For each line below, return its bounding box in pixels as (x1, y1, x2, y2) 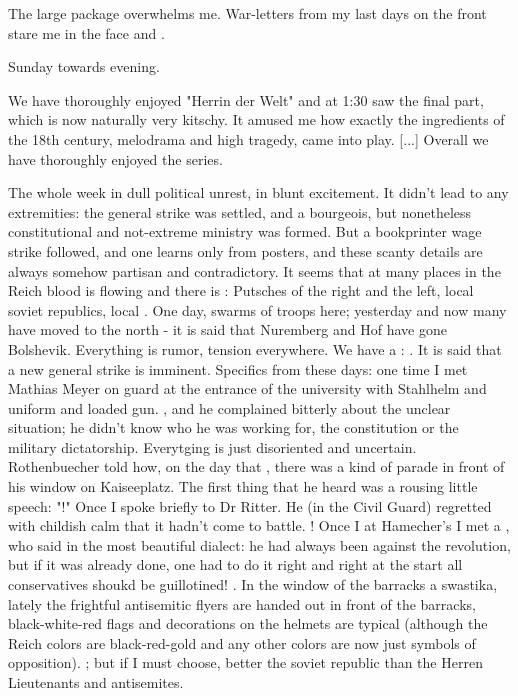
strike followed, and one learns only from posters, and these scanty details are (8, 240, 483, 261)
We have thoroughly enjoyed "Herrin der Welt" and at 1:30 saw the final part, (8, 89, 484, 110)
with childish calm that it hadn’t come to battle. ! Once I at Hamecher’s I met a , (8, 515, 510, 536)
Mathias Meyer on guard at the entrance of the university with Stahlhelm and (8, 378, 487, 399)
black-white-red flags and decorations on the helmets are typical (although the (8, 613, 488, 634)
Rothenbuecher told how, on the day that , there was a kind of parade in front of (8, 456, 505, 477)
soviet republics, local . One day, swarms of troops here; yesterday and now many (8, 299, 507, 320)
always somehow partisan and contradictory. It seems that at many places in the (8, 260, 501, 281)
